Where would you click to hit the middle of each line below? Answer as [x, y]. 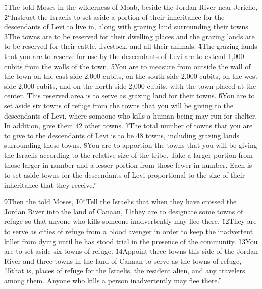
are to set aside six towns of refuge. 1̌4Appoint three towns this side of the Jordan [131, 251]
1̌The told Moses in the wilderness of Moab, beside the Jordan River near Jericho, [131, 7]
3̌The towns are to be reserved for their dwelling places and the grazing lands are [129, 36]
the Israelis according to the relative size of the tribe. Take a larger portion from [128, 155]
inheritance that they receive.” [51, 184]
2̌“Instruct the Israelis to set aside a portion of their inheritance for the [114, 16]
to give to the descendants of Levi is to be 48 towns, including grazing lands [122, 135]
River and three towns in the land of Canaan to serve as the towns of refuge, [123, 261]
